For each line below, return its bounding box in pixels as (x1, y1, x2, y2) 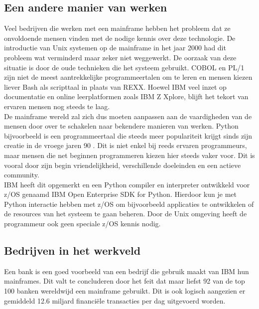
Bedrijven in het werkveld (4, 243, 141, 258)
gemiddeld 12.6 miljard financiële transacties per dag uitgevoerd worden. (4, 295, 226, 306)
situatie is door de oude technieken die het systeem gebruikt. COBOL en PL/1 (4, 62, 245, 72)
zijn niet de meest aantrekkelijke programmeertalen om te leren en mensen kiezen (4, 72, 253, 82)
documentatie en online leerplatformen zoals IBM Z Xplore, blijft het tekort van (4, 91, 249, 102)
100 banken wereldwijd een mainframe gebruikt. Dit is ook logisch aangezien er (4, 286, 246, 296)
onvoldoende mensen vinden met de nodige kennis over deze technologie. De (4, 32, 236, 43)
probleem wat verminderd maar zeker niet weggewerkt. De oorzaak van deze (4, 52, 237, 62)
